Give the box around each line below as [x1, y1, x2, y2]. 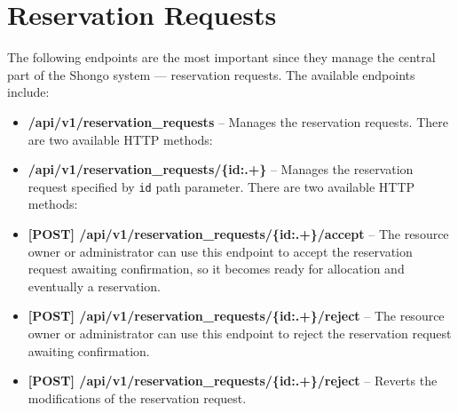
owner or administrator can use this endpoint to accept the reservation [28, 242, 413, 260]
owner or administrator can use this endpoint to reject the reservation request [28, 323, 452, 342]
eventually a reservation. [28, 276, 161, 295]
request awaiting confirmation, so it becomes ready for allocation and [28, 259, 405, 278]
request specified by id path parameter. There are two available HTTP [28, 177, 415, 195]
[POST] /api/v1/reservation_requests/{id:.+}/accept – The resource [28, 224, 449, 242]
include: [7, 83, 50, 101]
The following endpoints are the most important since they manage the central [7, 48, 436, 67]
